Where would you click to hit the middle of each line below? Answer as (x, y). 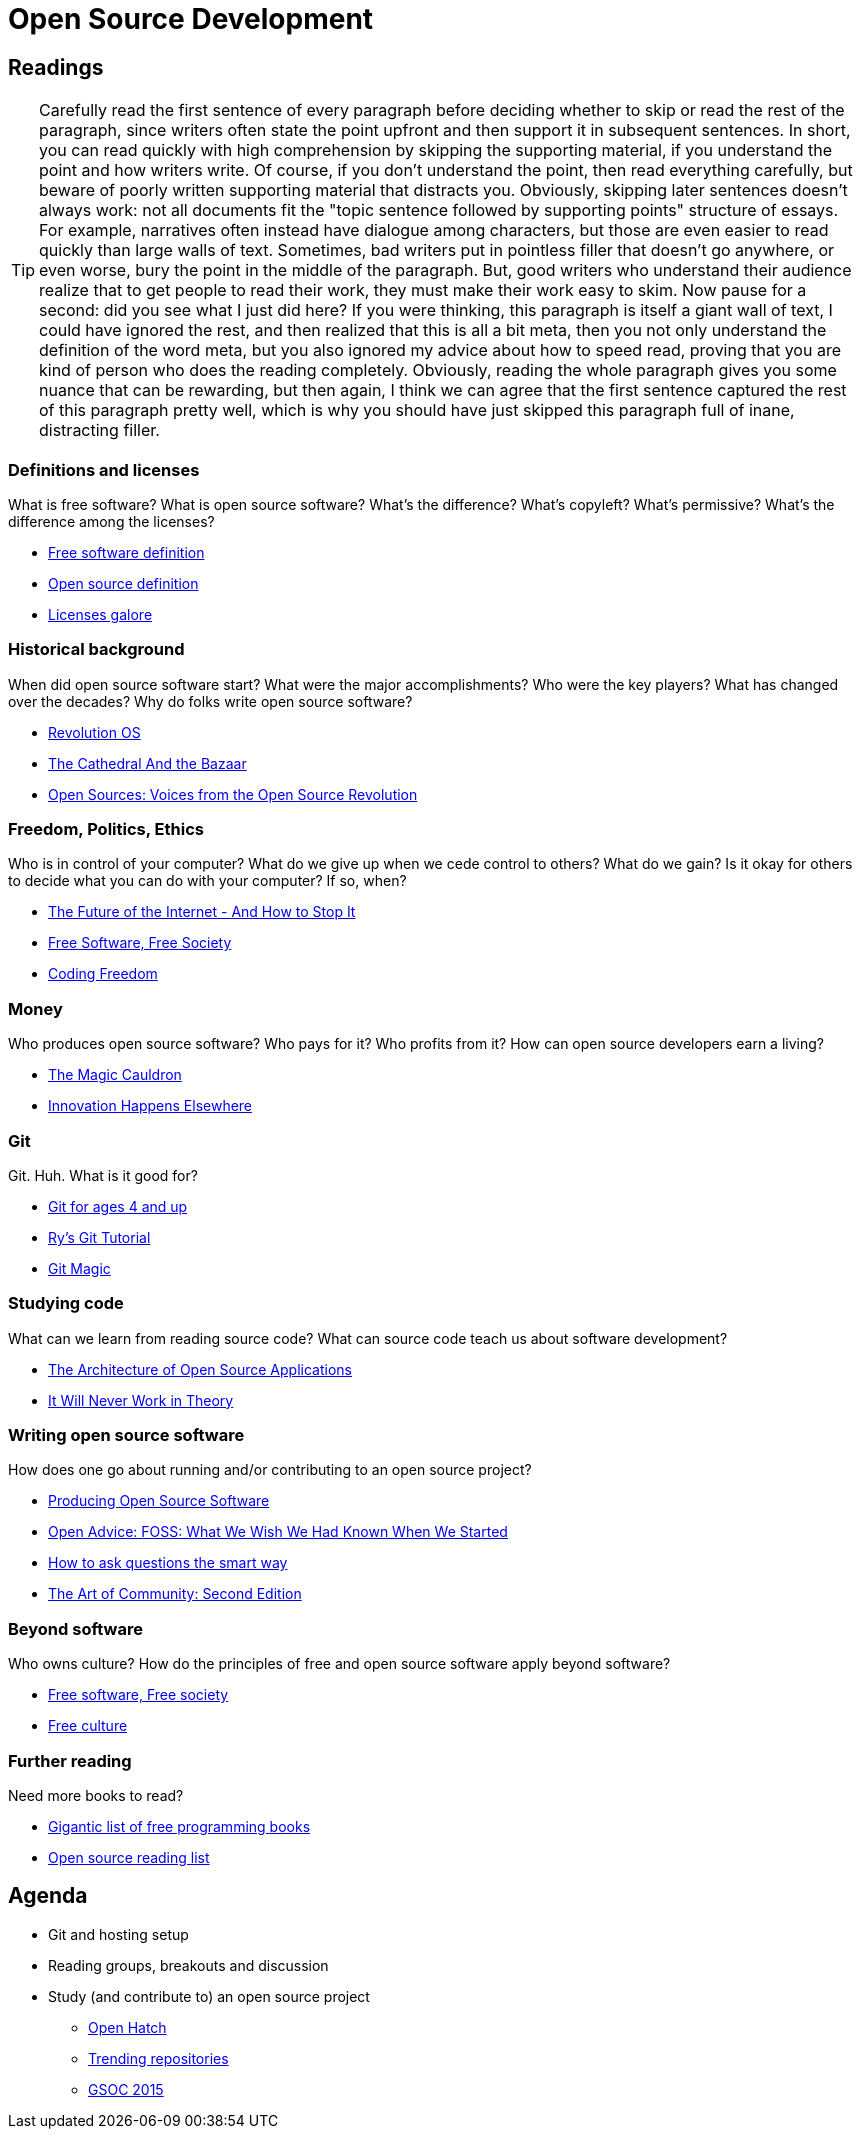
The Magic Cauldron (115, 1075)
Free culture (88, 1726)
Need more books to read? (96, 1795)
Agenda (48, 1896)
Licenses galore (100, 614)
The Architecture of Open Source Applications (200, 1369)
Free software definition (126, 552)
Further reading (70, 1760)
